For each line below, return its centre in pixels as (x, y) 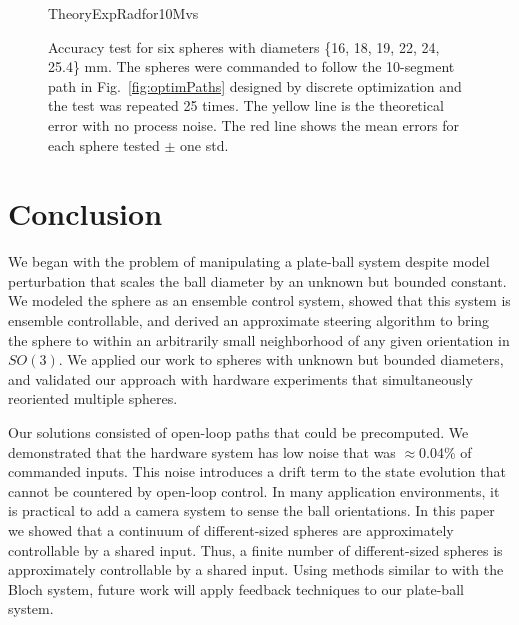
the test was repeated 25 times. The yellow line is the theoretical (246, 105)
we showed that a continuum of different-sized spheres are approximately (231, 530)
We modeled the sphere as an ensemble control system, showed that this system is (259, 300)
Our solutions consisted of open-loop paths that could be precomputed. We (238, 432)
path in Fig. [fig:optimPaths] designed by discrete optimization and (255, 85)
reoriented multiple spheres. (93, 398)
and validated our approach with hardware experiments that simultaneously (240, 378)
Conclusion (85, 213)
